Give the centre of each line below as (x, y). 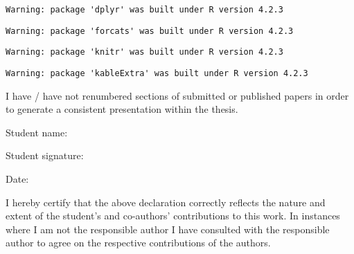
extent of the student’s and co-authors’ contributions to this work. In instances (173, 216)
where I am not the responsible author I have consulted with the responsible (168, 229)
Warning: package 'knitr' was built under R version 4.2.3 (144, 52)
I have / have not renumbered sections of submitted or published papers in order (177, 95)
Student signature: (45, 155)
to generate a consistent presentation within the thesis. (122, 109)
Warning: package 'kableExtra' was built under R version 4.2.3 (157, 73)
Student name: (37, 132)
